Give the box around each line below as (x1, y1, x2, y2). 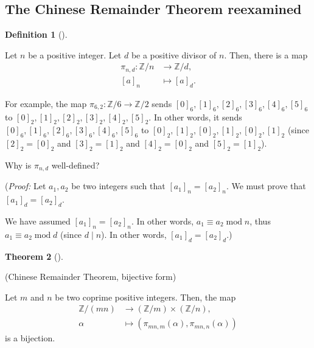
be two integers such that (71, 179, 166, 192)
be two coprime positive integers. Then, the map (55, 290, 236, 303)
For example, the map (5, 97, 87, 110)
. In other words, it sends (148, 110, 242, 123)
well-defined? (51, 158, 100, 171)
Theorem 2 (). (5, 249, 63, 262)
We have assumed (5, 214, 71, 227)
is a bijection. (5, 332, 55, 344)
